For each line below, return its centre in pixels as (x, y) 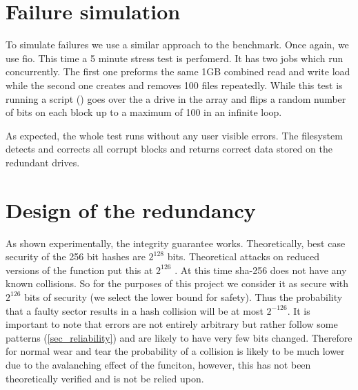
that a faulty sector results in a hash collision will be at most (135, 310)
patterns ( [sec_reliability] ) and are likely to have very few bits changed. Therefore (179, 337)
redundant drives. (43, 162)
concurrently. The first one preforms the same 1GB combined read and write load (178, 71)
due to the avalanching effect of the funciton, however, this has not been (158, 364)
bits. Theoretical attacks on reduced (243, 256)
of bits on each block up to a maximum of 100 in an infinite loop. (144, 112)
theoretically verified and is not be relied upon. (105, 378)
